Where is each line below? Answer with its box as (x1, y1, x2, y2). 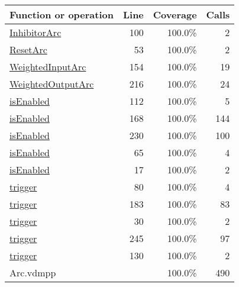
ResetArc (9, 43, 47, 56)
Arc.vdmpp (9, 266, 56, 279)
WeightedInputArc (9, 60, 86, 73)
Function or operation (9, 8, 114, 21)
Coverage (153, 8, 197, 21)
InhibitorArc (9, 25, 62, 39)
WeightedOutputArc (9, 77, 94, 91)
